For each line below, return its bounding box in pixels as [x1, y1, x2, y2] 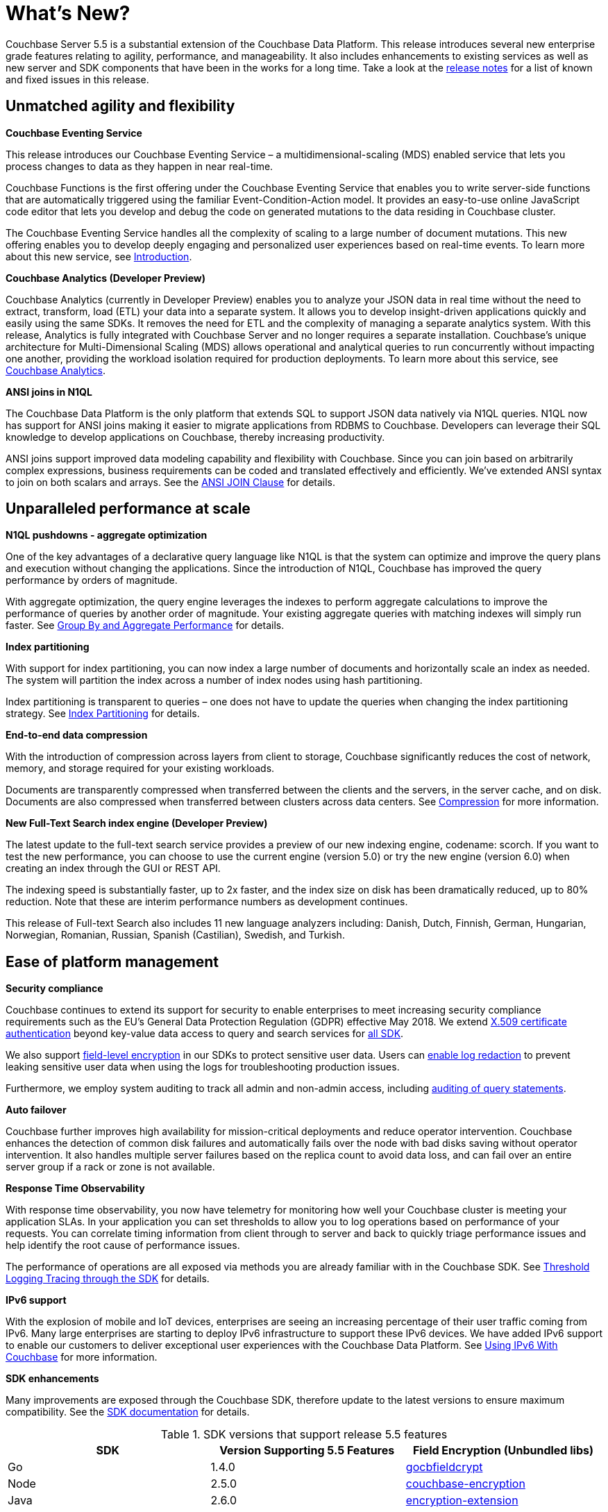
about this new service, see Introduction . [6, 250, 192, 262]
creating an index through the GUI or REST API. [6, 862, 221, 875]
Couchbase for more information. [6, 1351, 158, 1363]
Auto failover [6, 1104, 67, 1116]
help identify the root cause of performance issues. [6, 1239, 240, 1252]
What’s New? [6, 1, 130, 25]
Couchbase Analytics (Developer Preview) [6, 271, 205, 284]
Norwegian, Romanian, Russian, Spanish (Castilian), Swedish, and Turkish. [6, 929, 345, 941]
